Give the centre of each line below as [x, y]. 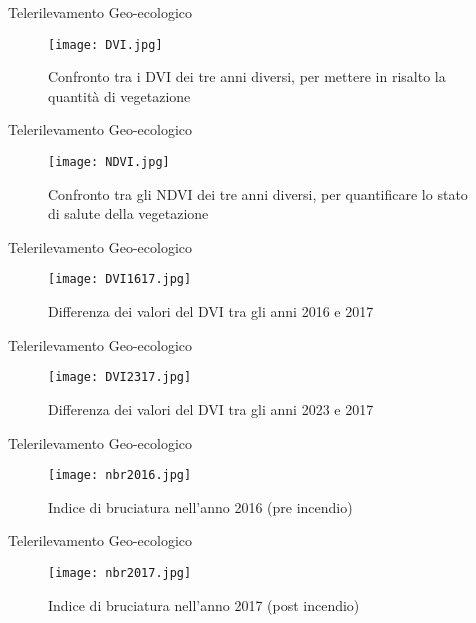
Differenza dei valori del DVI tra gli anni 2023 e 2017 [211, 408]
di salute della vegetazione [128, 213]
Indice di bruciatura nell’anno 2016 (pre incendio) [200, 506]
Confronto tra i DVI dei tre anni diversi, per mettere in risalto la [247, 76]
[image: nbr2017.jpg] [120, 573]
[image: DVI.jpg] [105, 44]
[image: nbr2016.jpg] [120, 475]
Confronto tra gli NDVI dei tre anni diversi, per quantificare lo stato [258, 193]
